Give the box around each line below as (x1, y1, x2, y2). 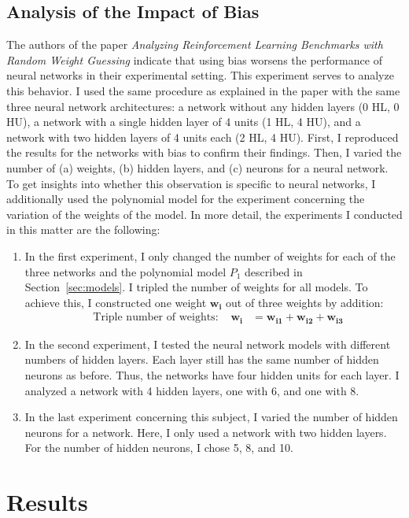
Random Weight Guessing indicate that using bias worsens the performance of (6, 51, 382, 68)
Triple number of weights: (93, 312, 219, 324)
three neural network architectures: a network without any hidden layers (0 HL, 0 (6, 98, 400, 114)
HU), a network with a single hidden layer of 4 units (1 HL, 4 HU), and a (6, 113, 361, 130)
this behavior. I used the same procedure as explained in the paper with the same (6, 82, 400, 98)
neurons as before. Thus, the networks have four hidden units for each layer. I (24, 366, 400, 383)
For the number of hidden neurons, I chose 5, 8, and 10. (24, 439, 293, 456)
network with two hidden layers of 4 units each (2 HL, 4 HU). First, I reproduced (6, 128, 399, 145)
